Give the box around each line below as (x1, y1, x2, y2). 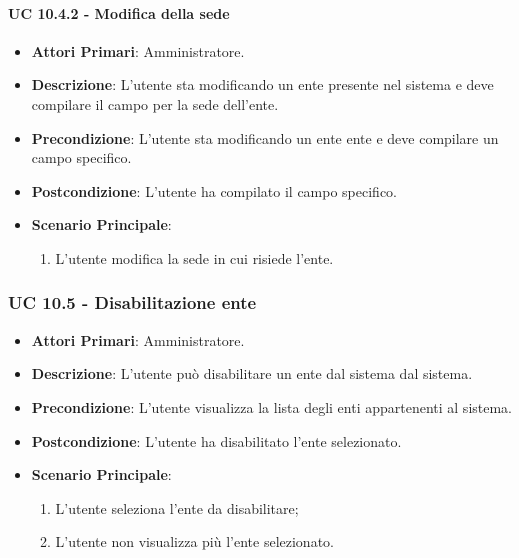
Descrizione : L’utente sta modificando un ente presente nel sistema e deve (31, 74, 494, 95)
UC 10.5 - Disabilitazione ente (8, 290, 257, 315)
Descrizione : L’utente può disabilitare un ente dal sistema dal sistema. (31, 363, 473, 384)
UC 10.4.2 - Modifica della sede (8, 2, 230, 23)
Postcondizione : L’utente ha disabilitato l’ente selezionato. (31, 430, 402, 451)
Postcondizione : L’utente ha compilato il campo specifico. (31, 180, 398, 201)
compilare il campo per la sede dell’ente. (31, 93, 279, 114)
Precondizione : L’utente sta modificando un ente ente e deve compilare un (31, 127, 499, 148)
